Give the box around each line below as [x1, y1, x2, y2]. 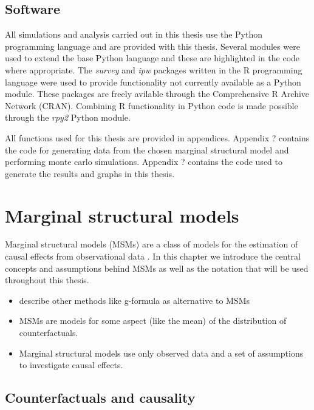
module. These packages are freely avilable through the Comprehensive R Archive [5, 87, 310, 100]
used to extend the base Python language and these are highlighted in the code [5, 52, 300, 64]
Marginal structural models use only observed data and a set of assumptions [19, 346, 304, 359]
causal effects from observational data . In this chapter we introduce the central [5, 250, 301, 263]
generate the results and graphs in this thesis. [5, 167, 175, 180]
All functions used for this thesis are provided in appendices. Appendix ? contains [5, 131, 310, 144]
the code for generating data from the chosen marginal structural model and [5, 143, 289, 156]
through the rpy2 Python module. [5, 111, 131, 124]
